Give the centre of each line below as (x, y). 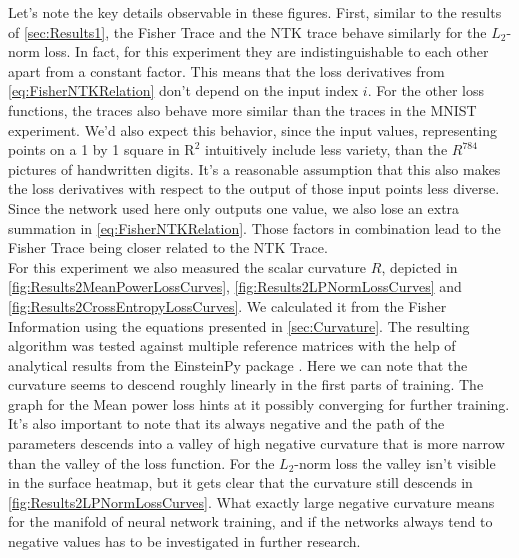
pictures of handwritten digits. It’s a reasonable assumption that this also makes (254, 168)
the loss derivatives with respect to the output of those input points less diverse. (254, 188)
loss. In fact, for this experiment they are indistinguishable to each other (266, 51)
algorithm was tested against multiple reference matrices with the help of (232, 345)
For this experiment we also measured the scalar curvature (187, 266)
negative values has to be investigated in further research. (184, 541)
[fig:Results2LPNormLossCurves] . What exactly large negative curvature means (251, 501)
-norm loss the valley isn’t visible (395, 462)
